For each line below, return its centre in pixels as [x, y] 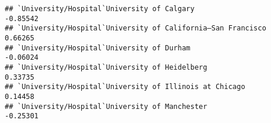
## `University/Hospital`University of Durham [98, 48]
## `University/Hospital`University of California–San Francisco [135, 28]
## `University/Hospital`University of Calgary [100, 9]
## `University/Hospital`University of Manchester [106, 106]
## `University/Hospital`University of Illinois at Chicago [125, 87]
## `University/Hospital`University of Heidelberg [106, 67]
